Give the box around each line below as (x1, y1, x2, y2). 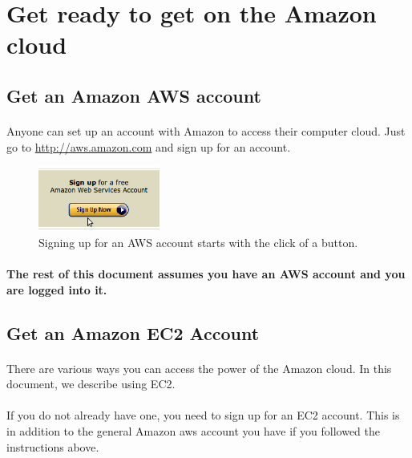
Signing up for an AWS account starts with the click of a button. (38, 233, 358, 250)
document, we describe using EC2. (6, 375, 176, 392)
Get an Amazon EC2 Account (6, 320, 260, 345)
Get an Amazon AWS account (6, 83, 261, 107)
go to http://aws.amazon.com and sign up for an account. (6, 138, 291, 155)
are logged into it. (6, 281, 107, 298)
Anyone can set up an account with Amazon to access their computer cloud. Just (6, 122, 406, 139)
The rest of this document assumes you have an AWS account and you (6, 265, 406, 282)
